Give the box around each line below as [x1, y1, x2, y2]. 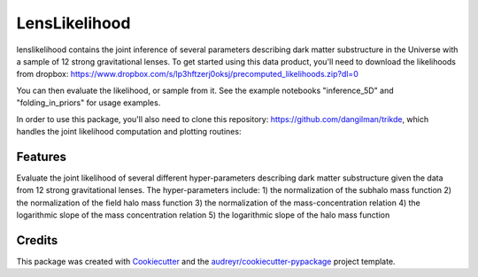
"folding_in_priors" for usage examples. [16, 97, 161, 108]
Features [16, 149, 66, 164]
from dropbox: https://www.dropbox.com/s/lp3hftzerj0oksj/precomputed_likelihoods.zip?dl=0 [16, 69, 358, 80]
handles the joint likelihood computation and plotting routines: [16, 126, 242, 136]
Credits [16, 233, 58, 248]
